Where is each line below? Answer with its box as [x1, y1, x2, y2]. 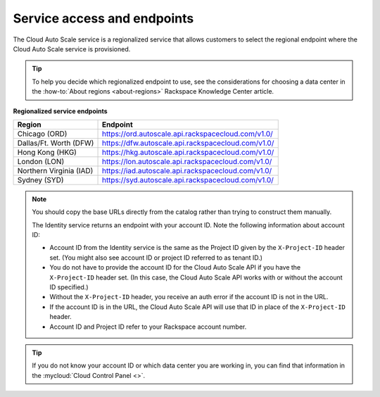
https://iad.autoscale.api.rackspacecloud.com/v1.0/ [101, 165, 272, 175]
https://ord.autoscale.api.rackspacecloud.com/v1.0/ [101, 129, 274, 139]
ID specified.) [49, 283, 89, 291]
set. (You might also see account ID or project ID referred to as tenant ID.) [49, 253, 263, 262]
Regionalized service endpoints [13, 106, 108, 115]
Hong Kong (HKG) [17, 147, 77, 157]
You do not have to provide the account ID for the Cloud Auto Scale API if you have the [49, 263, 301, 272]
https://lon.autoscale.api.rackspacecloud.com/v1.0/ [101, 156, 272, 166]
